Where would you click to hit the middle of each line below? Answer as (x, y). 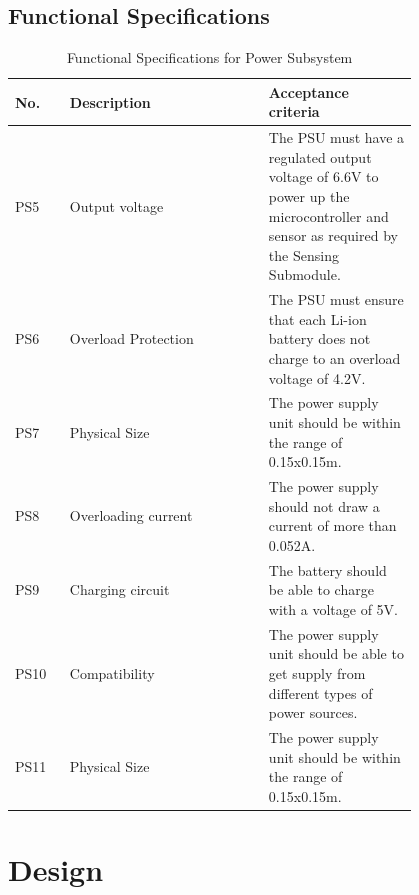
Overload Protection (131, 338)
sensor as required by (333, 235)
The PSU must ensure (336, 299)
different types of (320, 692)
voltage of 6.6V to (323, 176)
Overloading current (131, 515)
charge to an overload (334, 358)
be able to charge (321, 589)
